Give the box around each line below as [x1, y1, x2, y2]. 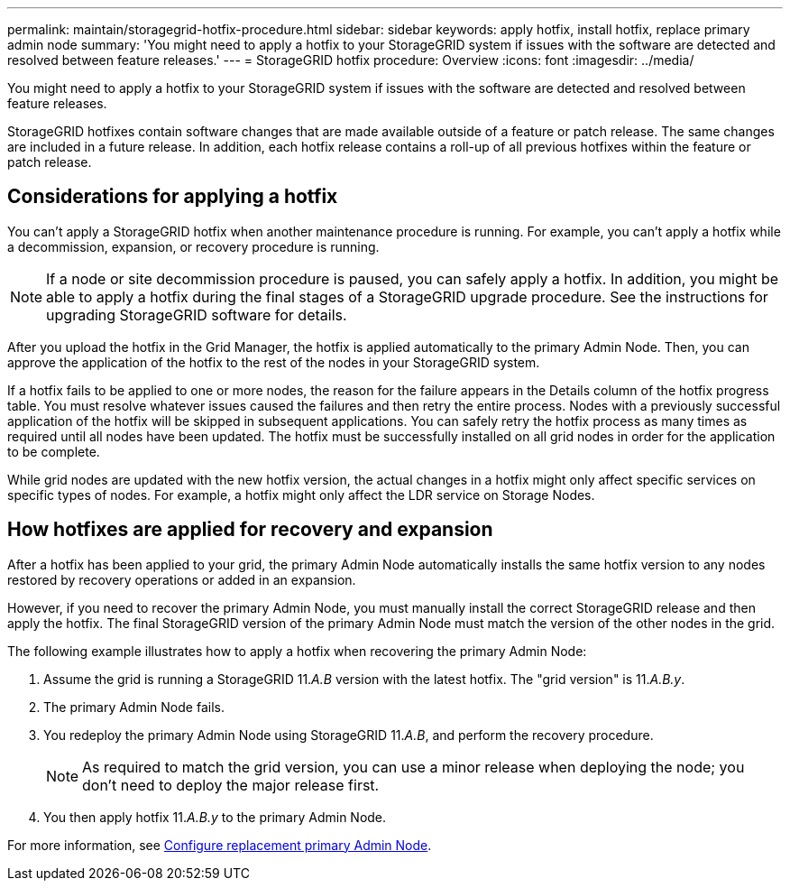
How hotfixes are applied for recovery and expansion [7, 518, 493, 541]
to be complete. [7, 443, 100, 459]
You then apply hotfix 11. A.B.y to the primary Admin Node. [43, 809, 387, 825]
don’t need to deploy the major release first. [82, 775, 380, 794]
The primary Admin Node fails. [43, 698, 225, 715]
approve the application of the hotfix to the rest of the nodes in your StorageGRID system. [7, 354, 540, 370]
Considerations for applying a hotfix [7, 185, 338, 208]
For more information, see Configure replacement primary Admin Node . [7, 837, 432, 853]
